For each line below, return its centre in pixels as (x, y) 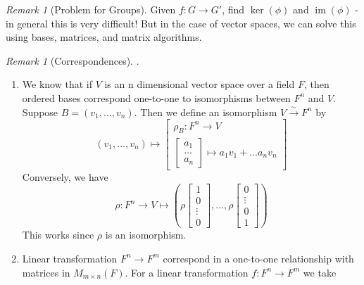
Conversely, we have (65, 176)
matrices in (46, 272)
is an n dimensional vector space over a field (200, 84)
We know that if (57, 84)
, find (233, 9)
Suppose (40, 112)
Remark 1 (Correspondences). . (73, 60)
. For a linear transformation (187, 272)
